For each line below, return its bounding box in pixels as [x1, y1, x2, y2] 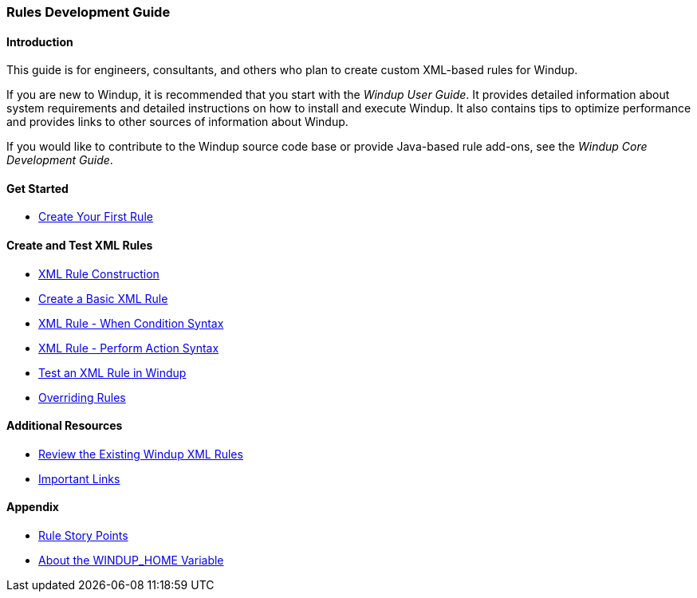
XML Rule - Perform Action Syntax [38, 340, 219, 355]
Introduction [6, 34, 73, 49]
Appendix [6, 500, 59, 514]
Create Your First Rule [38, 210, 153, 224]
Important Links [38, 471, 120, 486]
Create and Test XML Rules [6, 238, 153, 253]
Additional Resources [6, 419, 123, 433]
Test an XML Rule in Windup [38, 365, 187, 380]
